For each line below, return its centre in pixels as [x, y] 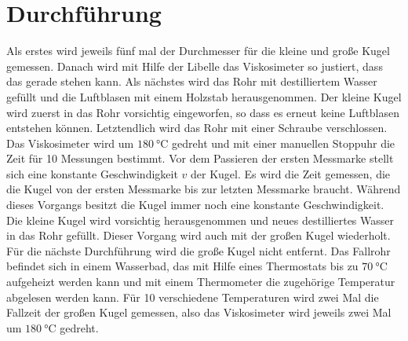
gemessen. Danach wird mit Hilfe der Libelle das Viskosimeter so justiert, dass [195, 66]
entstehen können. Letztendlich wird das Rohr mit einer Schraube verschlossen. [197, 128]
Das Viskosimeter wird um [70, 143]
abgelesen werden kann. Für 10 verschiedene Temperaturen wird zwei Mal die [193, 297]
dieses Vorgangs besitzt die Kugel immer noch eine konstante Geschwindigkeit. [195, 205]
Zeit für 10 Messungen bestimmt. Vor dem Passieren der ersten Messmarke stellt [200, 158]
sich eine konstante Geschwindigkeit [92, 173]
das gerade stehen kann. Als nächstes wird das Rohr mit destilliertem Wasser [192, 81]
